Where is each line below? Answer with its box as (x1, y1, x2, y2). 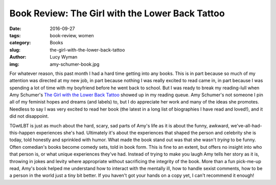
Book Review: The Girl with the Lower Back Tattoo (9, 8, 225, 19)
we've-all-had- (231, 122, 262, 128)
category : (9, 40, 31, 46)
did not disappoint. (9, 113, 49, 119)
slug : (9, 46, 20, 53)
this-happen (9, 130, 35, 136)
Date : (9, 25, 21, 32)
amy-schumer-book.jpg (50, 61, 100, 67)
